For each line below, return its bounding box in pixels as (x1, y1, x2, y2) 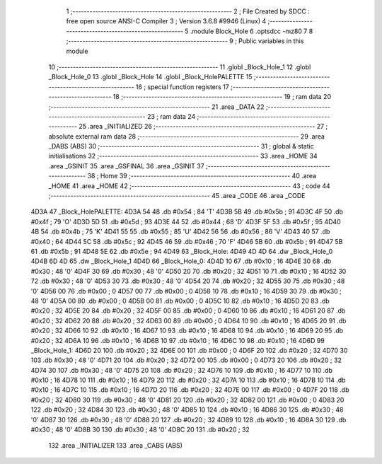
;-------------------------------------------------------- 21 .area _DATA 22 (48, 103, 265, 111)
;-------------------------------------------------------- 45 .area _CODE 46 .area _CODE (48, 192, 306, 200)
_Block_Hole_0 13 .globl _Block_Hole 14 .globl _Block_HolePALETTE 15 (48, 73, 253, 81)
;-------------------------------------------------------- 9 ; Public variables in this (66, 37, 304, 45)
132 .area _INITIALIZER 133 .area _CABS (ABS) (48, 441, 183, 450)
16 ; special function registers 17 (135, 82, 229, 91)
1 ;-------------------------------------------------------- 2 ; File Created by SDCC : (66, 7, 311, 16)
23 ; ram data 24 (146, 112, 196, 120)
